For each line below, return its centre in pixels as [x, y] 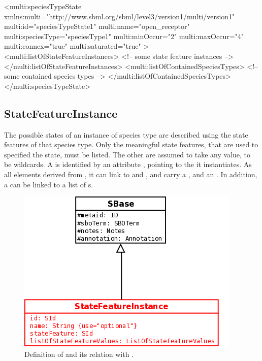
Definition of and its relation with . [79, 354]
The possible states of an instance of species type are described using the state [126, 134]
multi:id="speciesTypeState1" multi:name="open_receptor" [97, 26]
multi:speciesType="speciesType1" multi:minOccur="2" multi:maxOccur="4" [124, 36]
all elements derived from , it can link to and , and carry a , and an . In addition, [131, 174]
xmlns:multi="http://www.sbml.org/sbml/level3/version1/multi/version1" [120, 16]
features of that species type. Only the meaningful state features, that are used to [131, 144]
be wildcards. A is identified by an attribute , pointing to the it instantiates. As [128, 164]
